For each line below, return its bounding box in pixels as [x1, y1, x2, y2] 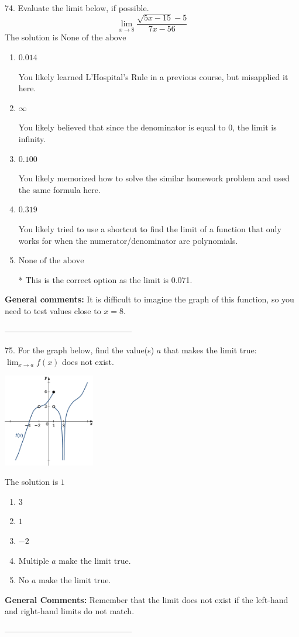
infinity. [18, 133, 46, 144]
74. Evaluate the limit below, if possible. [5, 2, 149, 13]
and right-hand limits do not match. [5, 605, 135, 617]
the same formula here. [18, 183, 101, 195]
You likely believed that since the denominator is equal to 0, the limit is [18, 121, 277, 133]
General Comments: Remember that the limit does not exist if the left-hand [5, 593, 288, 605]
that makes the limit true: [163, 344, 257, 356]
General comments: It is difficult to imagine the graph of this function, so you [5, 293, 294, 305]
